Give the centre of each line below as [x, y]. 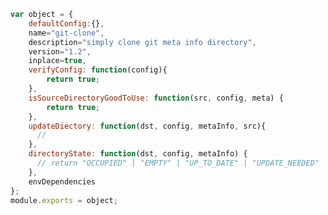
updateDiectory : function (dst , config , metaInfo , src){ [147, 126]
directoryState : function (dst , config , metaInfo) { [138, 154]
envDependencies [62, 181]
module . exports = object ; [64, 200]
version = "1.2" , [60, 51]
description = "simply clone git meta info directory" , [142, 42]
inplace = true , [57, 61]
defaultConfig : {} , [66, 23]
